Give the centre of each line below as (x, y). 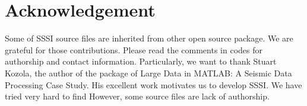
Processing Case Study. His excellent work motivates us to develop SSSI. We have (153, 84)
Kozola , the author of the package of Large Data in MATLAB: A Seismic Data (148, 73)
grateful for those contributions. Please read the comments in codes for (134, 49)
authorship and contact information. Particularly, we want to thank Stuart (141, 61)
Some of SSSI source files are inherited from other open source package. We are (149, 38)
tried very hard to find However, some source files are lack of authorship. (137, 96)
